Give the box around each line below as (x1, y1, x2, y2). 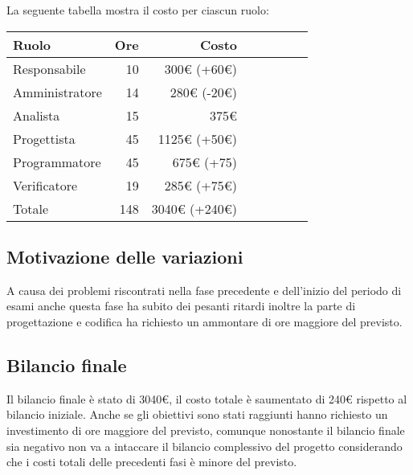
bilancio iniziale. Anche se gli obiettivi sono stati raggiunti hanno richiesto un (6, 406, 388, 423)
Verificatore (13, 175, 78, 195)
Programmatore (13, 152, 101, 171)
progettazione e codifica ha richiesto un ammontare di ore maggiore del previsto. (6, 313, 403, 330)
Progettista (13, 129, 76, 148)
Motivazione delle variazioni (6, 244, 243, 268)
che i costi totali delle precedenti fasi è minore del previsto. (6, 453, 297, 470)
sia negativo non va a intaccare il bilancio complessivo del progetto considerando (6, 437, 403, 454)
